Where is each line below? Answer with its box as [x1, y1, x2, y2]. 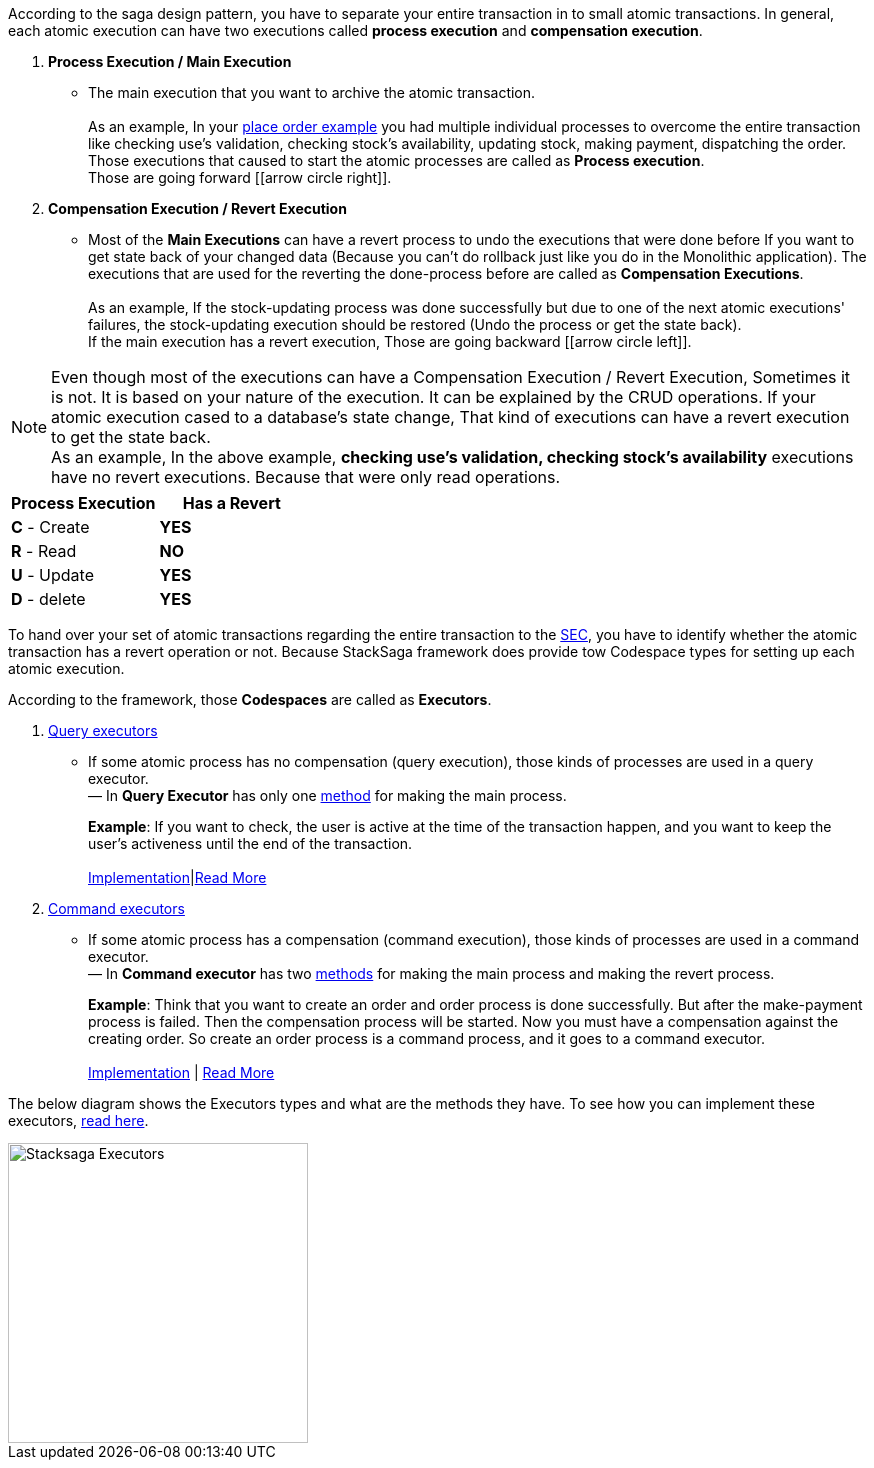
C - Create [11, 517, 90, 537]
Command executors [48, 900, 185, 917]
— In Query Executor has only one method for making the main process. [88, 787, 567, 804]
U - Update [11, 565, 94, 585]
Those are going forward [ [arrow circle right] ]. [88, 169, 392, 186]
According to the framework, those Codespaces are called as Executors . [8, 691, 492, 708]
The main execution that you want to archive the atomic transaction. [88, 84, 536, 101]
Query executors [48, 722, 158, 739]
